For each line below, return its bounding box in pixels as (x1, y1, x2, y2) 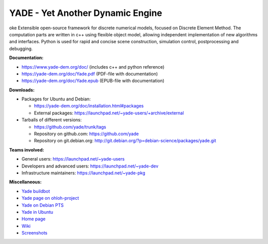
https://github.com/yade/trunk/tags (34, 124, 106, 130)
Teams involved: (9, 147, 44, 153)
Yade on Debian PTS (21, 202, 64, 208)
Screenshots (21, 230, 48, 236)
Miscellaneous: (9, 179, 42, 185)
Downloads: (9, 87, 35, 93)
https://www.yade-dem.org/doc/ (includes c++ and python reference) (21, 64, 165, 70)
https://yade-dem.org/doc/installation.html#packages (34, 103, 144, 109)
